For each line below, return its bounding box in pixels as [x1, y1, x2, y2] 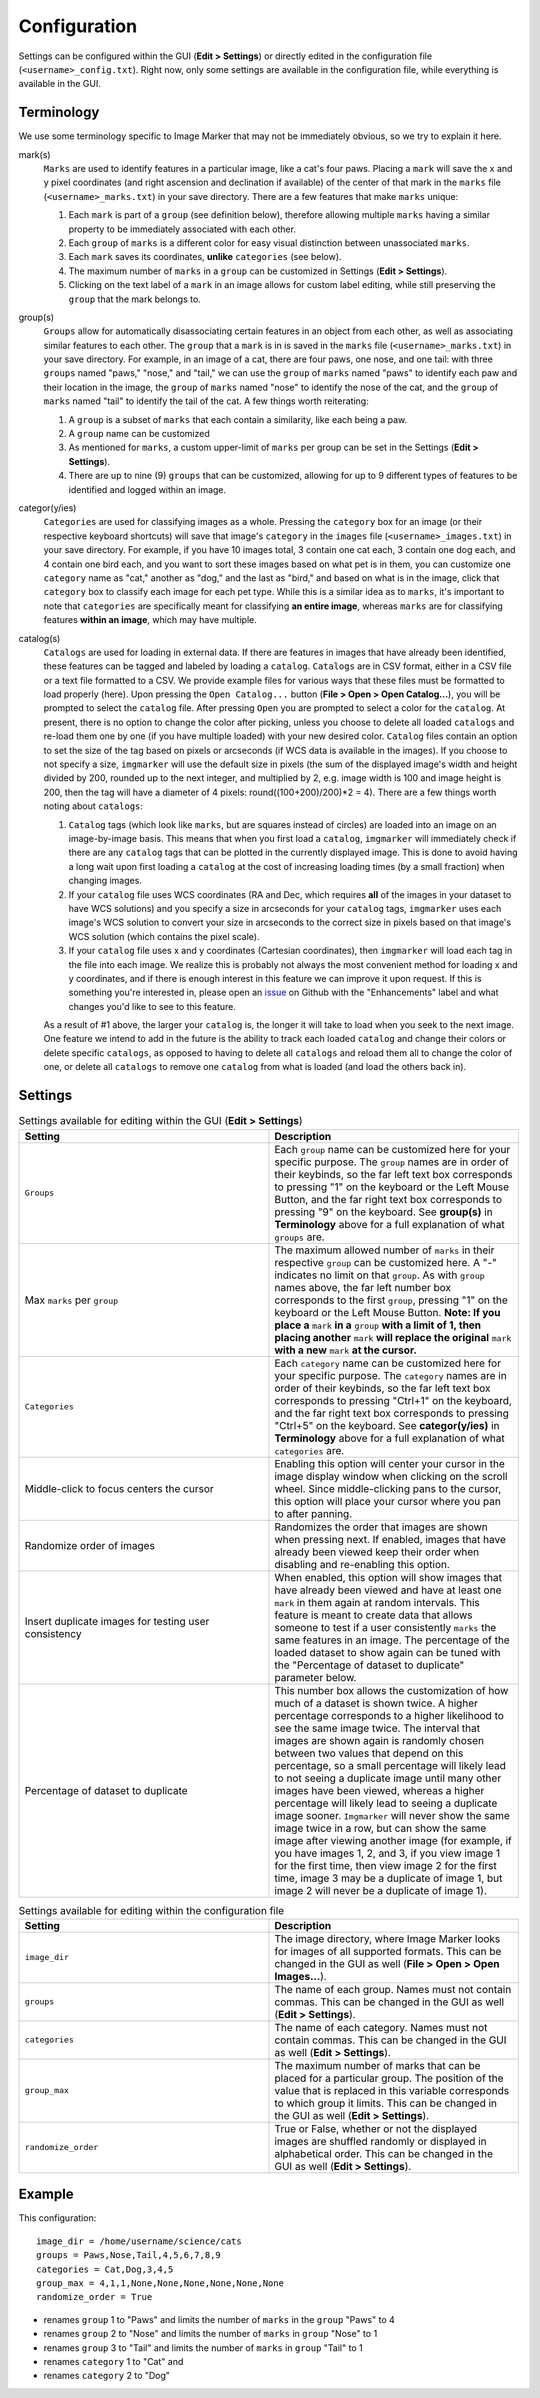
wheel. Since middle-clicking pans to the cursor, [274, 1481, 502, 1495]
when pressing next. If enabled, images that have [274, 1532, 507, 1546]
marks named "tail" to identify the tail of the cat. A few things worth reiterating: [43, 395, 369, 407]
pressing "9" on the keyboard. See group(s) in [274, 1205, 494, 1219]
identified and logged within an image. [68, 483, 227, 495]
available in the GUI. [18, 78, 102, 90]
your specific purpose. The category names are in [274, 1368, 507, 1382]
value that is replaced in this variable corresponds [274, 2083, 510, 2097]
